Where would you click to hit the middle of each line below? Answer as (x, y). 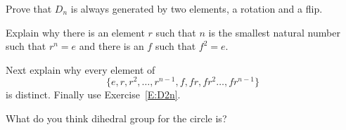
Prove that (29, 8)
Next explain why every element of (81, 69)
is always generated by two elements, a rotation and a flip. (197, 8)
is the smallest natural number (274, 32)
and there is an (111, 46)
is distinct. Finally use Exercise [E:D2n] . (93, 95)
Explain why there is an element (75, 32)
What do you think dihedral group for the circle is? (116, 118)
